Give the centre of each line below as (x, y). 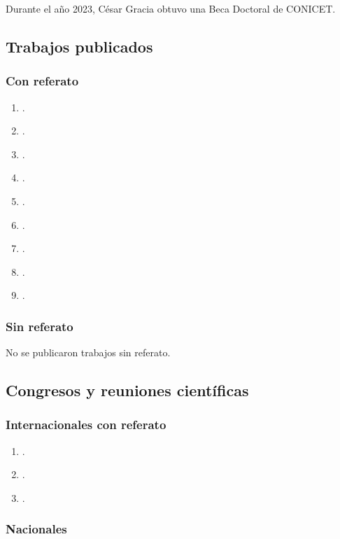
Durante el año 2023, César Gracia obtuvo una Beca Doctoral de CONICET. (171, 8)
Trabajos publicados (79, 46)
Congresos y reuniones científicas (127, 390)
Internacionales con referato (86, 425)
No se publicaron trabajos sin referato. (88, 352)
